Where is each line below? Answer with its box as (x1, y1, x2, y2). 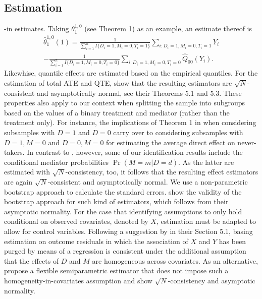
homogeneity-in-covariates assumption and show (4, 275, 152, 285)
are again (4, 176, 33, 187)
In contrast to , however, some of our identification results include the (27, 147, 243, 157)
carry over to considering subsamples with (113, 127, 243, 138)
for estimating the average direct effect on (106, 137, 235, 147)
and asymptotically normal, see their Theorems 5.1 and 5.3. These (37, 87, 242, 98)
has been (219, 235, 246, 246)
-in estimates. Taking (4, 23, 69, 34)
